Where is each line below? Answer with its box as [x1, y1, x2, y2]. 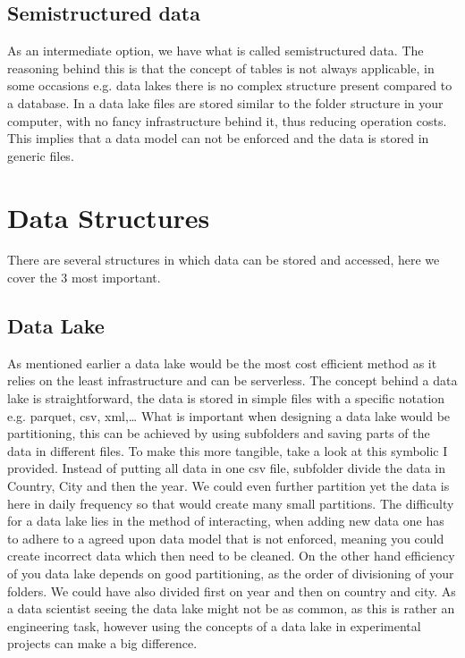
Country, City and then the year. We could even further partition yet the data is [7, 477, 450, 495]
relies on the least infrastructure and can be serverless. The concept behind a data [7, 371, 458, 390]
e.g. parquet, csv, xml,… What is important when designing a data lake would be [7, 406, 451, 425]
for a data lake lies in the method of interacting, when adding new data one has [7, 511, 444, 530]
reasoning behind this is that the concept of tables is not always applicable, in [7, 58, 435, 77]
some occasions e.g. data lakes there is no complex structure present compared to [7, 76, 452, 95]
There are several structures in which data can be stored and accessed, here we [7, 250, 440, 269]
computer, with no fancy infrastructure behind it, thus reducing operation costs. [7, 111, 447, 130]
